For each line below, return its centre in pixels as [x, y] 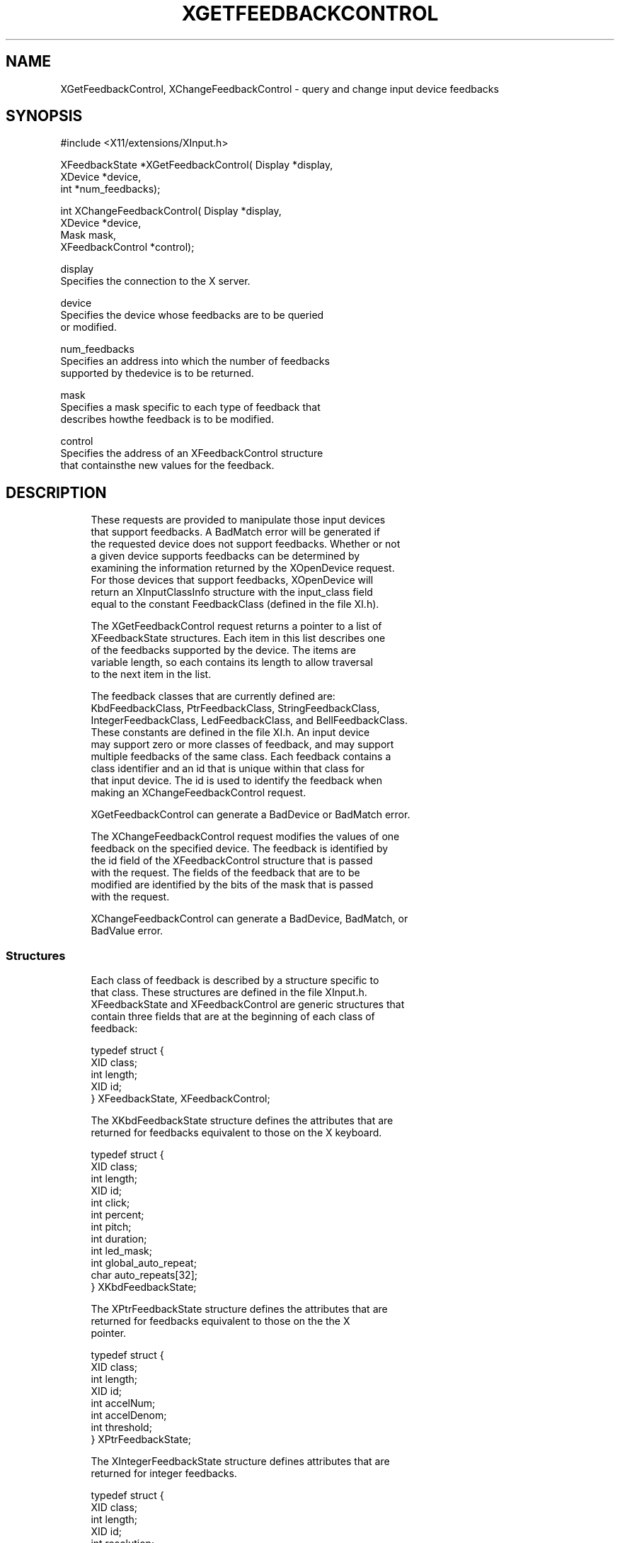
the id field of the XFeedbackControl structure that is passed [232, 861]
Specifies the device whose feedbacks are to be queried [192, 315]
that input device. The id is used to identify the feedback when [236, 781]
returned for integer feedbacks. [164, 1474]
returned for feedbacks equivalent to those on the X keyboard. [236, 1133]
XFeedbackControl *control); [127, 247]
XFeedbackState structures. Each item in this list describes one [238, 638]
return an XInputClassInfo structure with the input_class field [232, 592]
